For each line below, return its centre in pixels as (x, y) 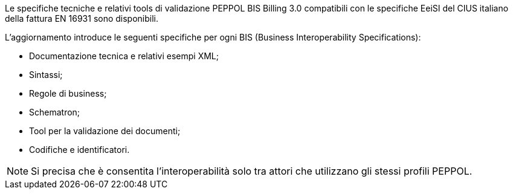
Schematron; (55, 112)
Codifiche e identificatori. (79, 150)
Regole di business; (68, 93)
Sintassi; (46, 75)
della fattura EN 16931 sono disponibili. (82, 18)
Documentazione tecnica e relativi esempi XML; (124, 56)
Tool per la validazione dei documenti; (105, 131)
